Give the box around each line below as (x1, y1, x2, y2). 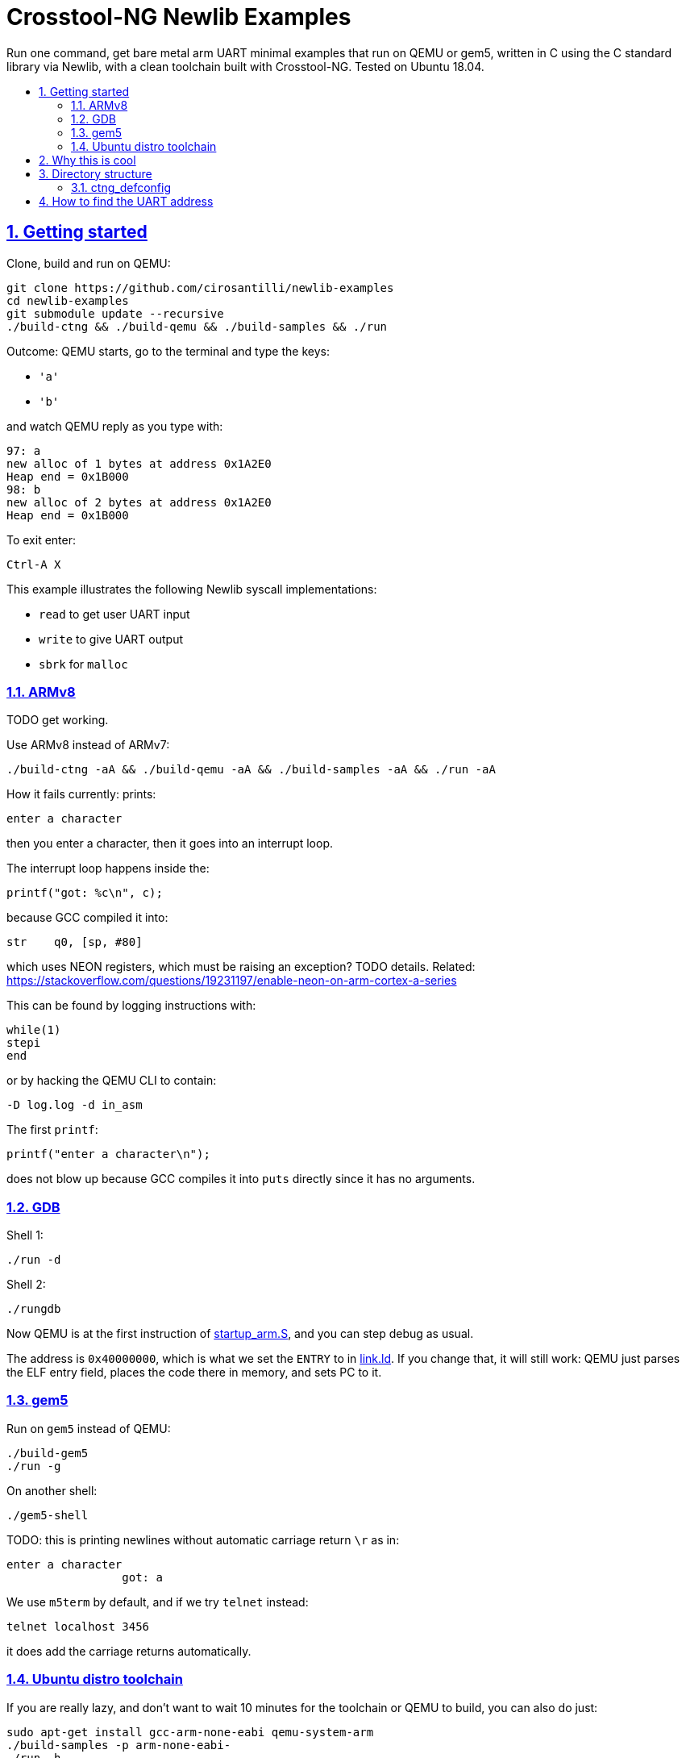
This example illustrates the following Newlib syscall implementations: (6, 581, 377, 596)
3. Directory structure (39, 166, 152, 181)
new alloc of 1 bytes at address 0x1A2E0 (6, 456, 272, 470)
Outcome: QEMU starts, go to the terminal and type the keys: (6, 344, 330, 358)
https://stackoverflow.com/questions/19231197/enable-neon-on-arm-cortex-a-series (6, 973, 457, 988)
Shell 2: (6, 1277, 46, 1292)
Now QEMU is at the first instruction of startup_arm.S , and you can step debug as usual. (6, 1327, 474, 1341)
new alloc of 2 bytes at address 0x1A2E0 (6, 495, 272, 509)
